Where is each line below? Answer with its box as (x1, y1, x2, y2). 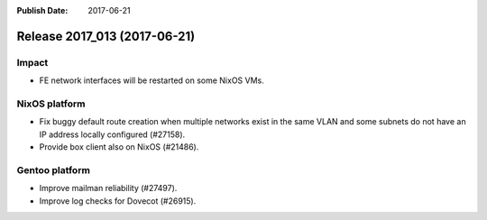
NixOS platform (16, 97, 86, 110)
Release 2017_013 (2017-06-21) (16, 28, 196, 44)
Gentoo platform (16, 163, 90, 176)
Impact (16, 56, 49, 69)
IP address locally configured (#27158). (39, 129, 186, 140)
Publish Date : (16, 5, 69, 15)
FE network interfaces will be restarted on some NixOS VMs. (39, 75, 265, 86)
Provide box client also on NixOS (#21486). (39, 142, 199, 152)
